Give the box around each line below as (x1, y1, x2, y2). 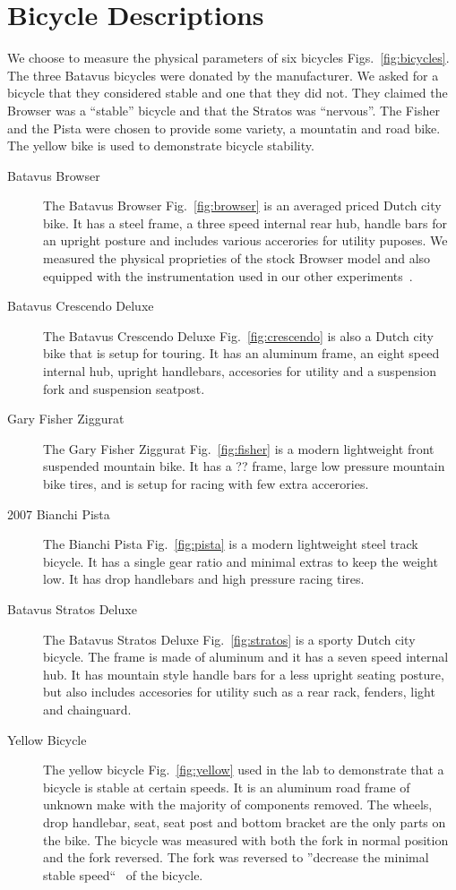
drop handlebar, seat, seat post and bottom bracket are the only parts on (43, 812, 446, 831)
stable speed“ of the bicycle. (43, 865, 203, 884)
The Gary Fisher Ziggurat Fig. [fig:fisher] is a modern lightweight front (43, 439, 434, 458)
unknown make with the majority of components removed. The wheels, (43, 795, 433, 814)
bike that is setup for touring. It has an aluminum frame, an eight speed (43, 344, 440, 363)
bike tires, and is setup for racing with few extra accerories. (43, 475, 369, 492)
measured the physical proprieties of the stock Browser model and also (43, 249, 431, 268)
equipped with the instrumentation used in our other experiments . (43, 266, 413, 285)
